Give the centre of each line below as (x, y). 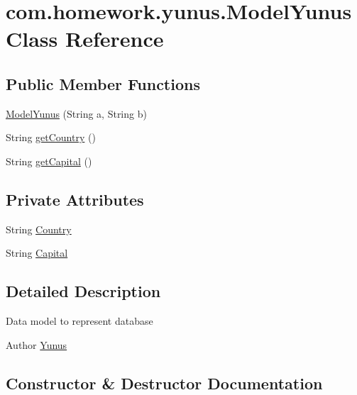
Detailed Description (83, 291)
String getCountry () (51, 137)
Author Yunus (37, 344)
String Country (39, 229)
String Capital (37, 253)
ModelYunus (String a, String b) (76, 113)
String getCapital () (49, 161)
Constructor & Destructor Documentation (164, 383)
